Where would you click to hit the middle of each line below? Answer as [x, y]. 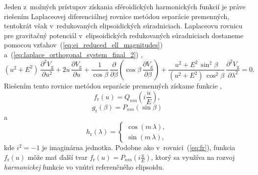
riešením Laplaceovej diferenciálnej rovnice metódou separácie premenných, [117, 16]
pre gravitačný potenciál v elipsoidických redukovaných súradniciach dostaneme [124, 35]
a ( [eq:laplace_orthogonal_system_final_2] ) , [73, 54]
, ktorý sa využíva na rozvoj [193, 157]
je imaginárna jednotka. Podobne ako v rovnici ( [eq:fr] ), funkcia [139, 147]
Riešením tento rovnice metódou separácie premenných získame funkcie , [113, 86]
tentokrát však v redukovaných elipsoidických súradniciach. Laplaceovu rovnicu [123, 26]
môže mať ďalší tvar [58, 157]
